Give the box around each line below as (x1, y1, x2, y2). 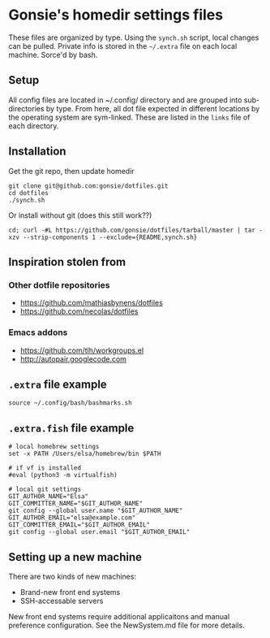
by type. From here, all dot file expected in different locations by (45, 103, 260, 113)
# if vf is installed (8, 464, 82, 472)
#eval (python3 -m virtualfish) (8, 471, 118, 480)
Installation (8, 145, 66, 158)
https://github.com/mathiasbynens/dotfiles (19, 298, 164, 308)
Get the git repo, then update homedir (8, 166, 135, 176)
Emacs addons (8, 327, 68, 338)
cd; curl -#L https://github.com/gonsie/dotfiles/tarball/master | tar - (8, 226, 264, 234)
